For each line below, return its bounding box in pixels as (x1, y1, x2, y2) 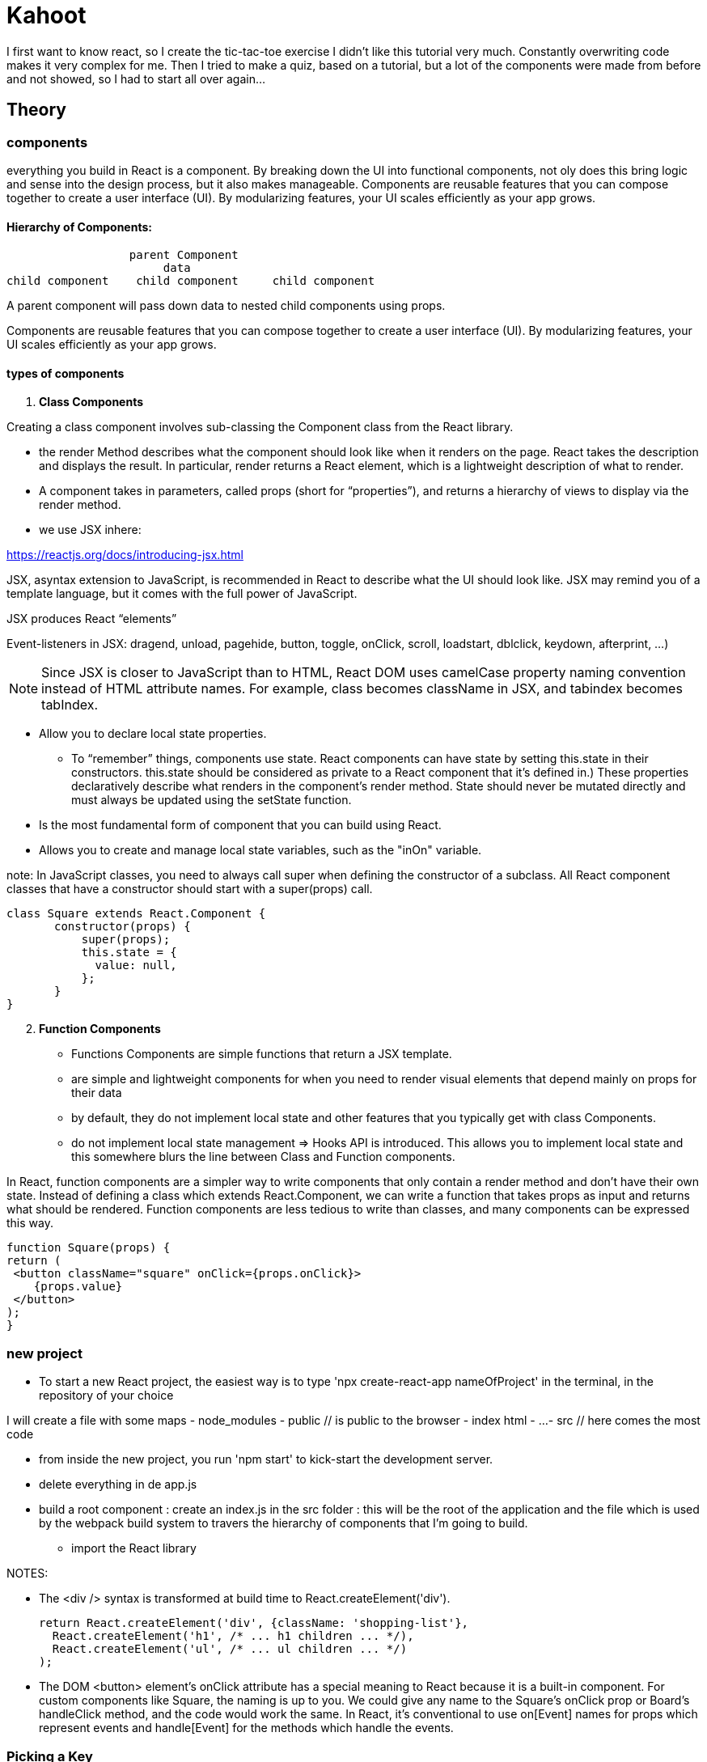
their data (71, 1086, 122, 1100)
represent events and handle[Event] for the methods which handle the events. (39, 1721, 454, 1735)
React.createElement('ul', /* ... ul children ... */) (52, 1642, 408, 1656)
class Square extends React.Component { (6, 907, 266, 921)
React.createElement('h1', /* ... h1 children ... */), (52, 1629, 414, 1643)
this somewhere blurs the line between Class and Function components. (71, 1150, 455, 1164)
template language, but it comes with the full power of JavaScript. (6, 587, 358, 601)
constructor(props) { (54, 920, 191, 934)
